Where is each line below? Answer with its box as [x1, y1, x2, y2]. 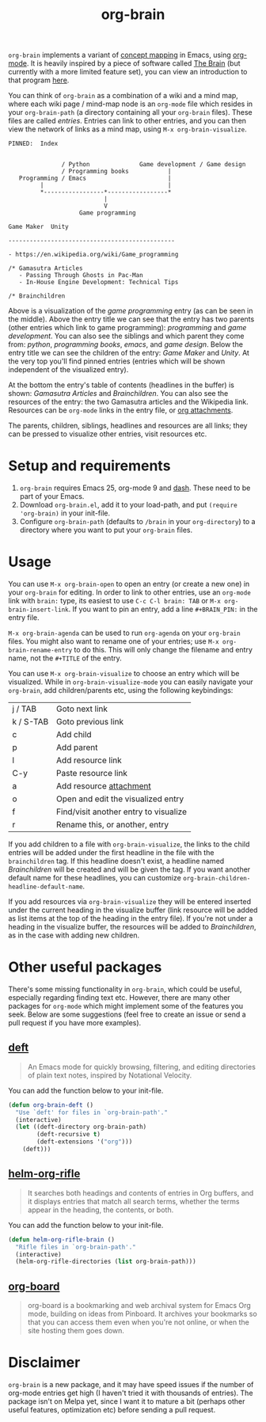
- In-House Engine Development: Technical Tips [18, 279, 179, 287]
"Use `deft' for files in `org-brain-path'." [15, 1108, 169, 1116]
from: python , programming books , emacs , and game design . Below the [8, 340, 244, 349]
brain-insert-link [8, 606, 69, 614]
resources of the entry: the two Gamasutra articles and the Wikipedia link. [8, 397, 249, 407]
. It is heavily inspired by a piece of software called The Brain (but [26, 59, 241, 68]
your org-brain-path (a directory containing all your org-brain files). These [8, 108, 253, 117]
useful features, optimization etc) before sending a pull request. [8, 1405, 216, 1414]
